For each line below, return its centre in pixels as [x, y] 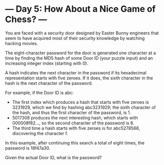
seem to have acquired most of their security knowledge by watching [75, 38]
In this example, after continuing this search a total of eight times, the [75, 142]
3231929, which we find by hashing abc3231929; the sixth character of [84, 107]
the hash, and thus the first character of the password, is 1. [71, 112]
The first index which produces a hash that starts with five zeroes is [81, 102]
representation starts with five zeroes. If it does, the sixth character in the [79, 78]
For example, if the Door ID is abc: [39, 93]
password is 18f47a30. [28, 148]
